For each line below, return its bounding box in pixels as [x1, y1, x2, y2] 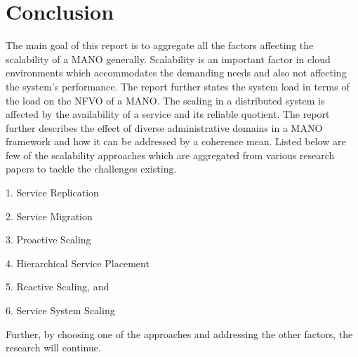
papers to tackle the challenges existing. [6, 161, 177, 176]
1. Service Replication [6, 185, 99, 200]
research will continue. [6, 340, 101, 355]
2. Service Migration [6, 208, 93, 223]
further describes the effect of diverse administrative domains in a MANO [6, 120, 323, 135]
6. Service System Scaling [6, 303, 115, 318]
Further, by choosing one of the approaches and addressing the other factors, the [6, 326, 353, 341]
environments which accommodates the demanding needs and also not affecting [6, 65, 347, 80]
